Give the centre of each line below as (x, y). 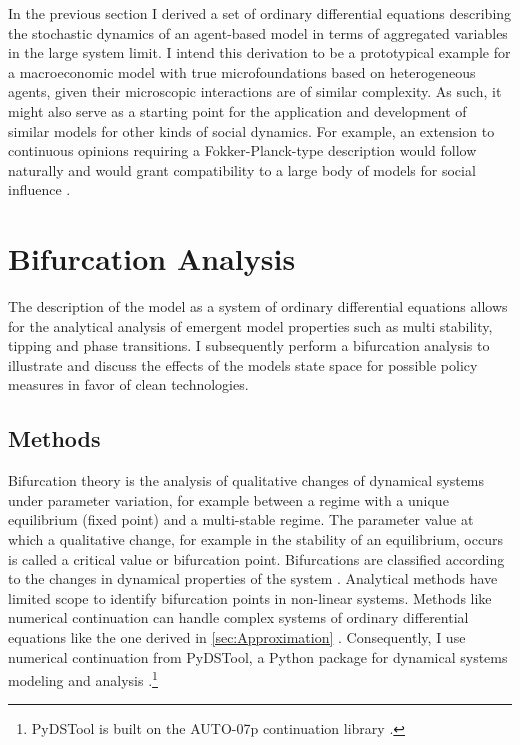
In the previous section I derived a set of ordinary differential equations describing (260, 13)
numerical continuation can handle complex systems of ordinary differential (238, 617)
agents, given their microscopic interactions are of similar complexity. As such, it (255, 91)
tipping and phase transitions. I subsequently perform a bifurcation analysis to (249, 345)
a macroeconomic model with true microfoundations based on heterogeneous (242, 71)
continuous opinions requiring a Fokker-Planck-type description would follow (242, 150)
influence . (39, 189)
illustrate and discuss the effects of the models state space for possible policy (243, 364)
